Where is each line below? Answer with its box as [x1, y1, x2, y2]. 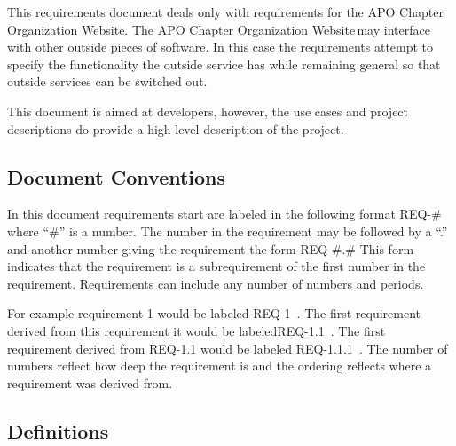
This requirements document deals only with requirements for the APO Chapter [7, 3, 444, 20]
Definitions [7, 417, 109, 444]
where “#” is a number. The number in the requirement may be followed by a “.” [7, 221, 448, 240]
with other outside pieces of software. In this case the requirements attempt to [7, 37, 434, 56]
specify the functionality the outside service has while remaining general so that [7, 54, 441, 73]
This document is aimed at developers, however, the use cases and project [7, 101, 409, 120]
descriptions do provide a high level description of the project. [7, 119, 344, 138]
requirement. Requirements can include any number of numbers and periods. [7, 274, 424, 292]
